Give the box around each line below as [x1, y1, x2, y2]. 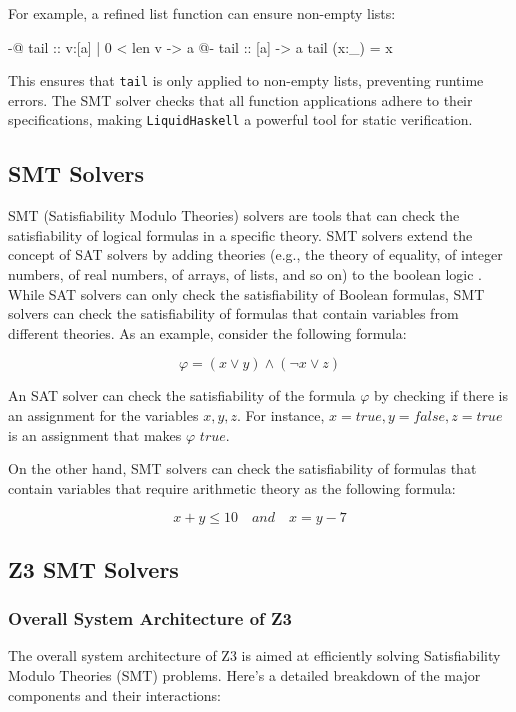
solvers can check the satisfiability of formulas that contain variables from [8, 303, 459, 324]
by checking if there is [374, 385, 508, 406]
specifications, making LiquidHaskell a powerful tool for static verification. [8, 109, 473, 130]
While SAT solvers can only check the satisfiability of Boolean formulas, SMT [8, 283, 485, 304]
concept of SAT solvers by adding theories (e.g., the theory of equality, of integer [8, 244, 503, 265]
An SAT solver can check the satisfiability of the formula [8, 385, 356, 406]
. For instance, [237, 405, 325, 426]
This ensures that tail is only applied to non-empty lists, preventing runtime [8, 70, 484, 91]
